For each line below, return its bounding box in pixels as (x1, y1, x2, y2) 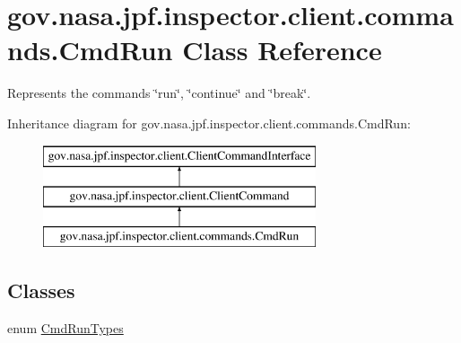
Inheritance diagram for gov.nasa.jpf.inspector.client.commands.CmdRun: (7, 113, 411, 132)
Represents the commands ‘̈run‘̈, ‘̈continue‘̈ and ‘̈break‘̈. (7, 84, 311, 102)
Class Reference (182, 31, 382, 68)
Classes (7, 276, 75, 303)
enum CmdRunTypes (7, 318, 124, 337)
